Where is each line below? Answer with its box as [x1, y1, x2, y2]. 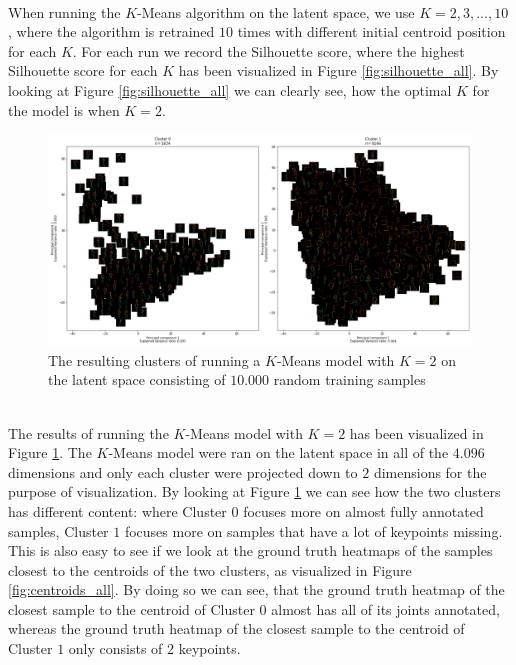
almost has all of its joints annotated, [271, 598, 500, 619]
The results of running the [8, 422, 169, 443]
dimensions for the [373, 461, 487, 482]
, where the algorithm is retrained [8, 21, 215, 42]
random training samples [273, 369, 426, 390]
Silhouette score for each [8, 60, 158, 81]
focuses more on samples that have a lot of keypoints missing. [124, 520, 503, 541]
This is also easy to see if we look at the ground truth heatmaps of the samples [8, 540, 493, 561]
